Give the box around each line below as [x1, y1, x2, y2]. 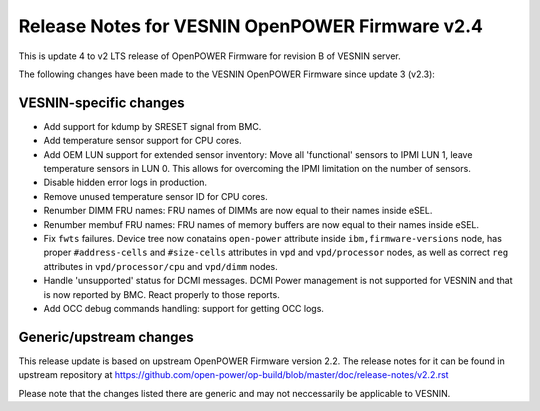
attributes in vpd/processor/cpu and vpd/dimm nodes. [43, 260, 279, 272]
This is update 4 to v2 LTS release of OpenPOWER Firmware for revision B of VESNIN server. [18, 50, 401, 62]
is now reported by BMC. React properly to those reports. [43, 288, 280, 300]
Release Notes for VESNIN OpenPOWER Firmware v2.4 [18, 15, 484, 37]
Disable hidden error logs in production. [43, 176, 208, 189]
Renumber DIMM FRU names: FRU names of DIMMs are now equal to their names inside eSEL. [43, 205, 433, 217]
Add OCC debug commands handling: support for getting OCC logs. [43, 302, 325, 314]
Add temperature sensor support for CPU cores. [43, 135, 242, 147]
